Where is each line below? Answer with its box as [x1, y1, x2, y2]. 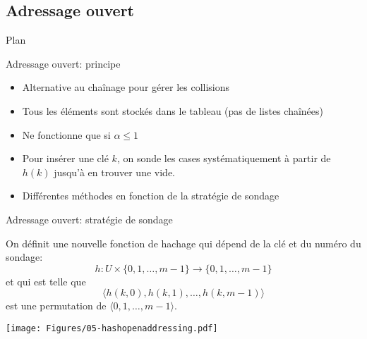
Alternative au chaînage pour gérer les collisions [22, 80, 230, 94]
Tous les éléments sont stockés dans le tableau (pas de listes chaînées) [22, 103, 323, 118]
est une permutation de [6, 298, 107, 313]
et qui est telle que [6, 273, 86, 288]
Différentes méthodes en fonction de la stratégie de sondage [22, 188, 279, 203]
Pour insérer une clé [22, 151, 109, 166]
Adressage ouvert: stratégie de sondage [6, 211, 173, 226]
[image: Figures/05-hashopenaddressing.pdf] [6, 323, 218, 333]
